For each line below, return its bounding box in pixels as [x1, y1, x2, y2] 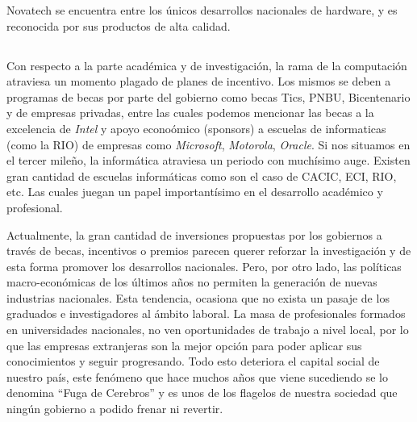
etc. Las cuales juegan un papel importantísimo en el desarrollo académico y [6, 183, 383, 200]
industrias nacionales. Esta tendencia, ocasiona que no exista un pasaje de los [6, 289, 390, 306]
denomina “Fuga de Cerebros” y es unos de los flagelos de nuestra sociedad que [6, 384, 398, 401]
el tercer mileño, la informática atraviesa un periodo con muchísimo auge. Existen [6, 152, 411, 169]
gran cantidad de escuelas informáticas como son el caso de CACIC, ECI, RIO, [6, 167, 397, 184]
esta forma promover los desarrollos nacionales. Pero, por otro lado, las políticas [6, 257, 402, 274]
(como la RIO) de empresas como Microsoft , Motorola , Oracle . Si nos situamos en [6, 136, 411, 153]
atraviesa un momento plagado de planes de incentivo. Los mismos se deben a [6, 73, 391, 90]
